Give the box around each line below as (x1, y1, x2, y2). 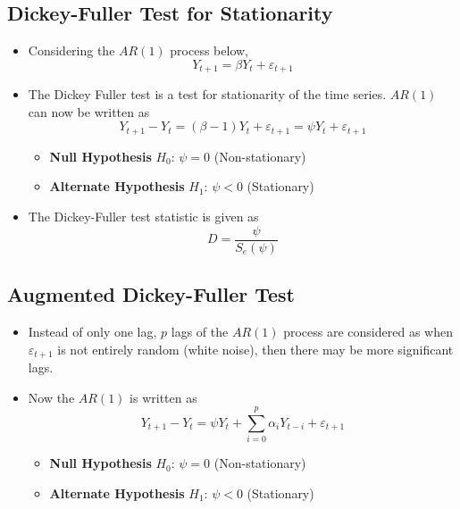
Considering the (28, 41, 115, 60)
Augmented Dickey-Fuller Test (7, 280, 295, 308)
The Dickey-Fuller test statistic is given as (28, 207, 259, 226)
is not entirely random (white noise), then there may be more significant (57, 339, 454, 358)
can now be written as (28, 102, 150, 121)
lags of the (171, 321, 229, 340)
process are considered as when (283, 321, 453, 340)
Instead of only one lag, (28, 321, 157, 340)
